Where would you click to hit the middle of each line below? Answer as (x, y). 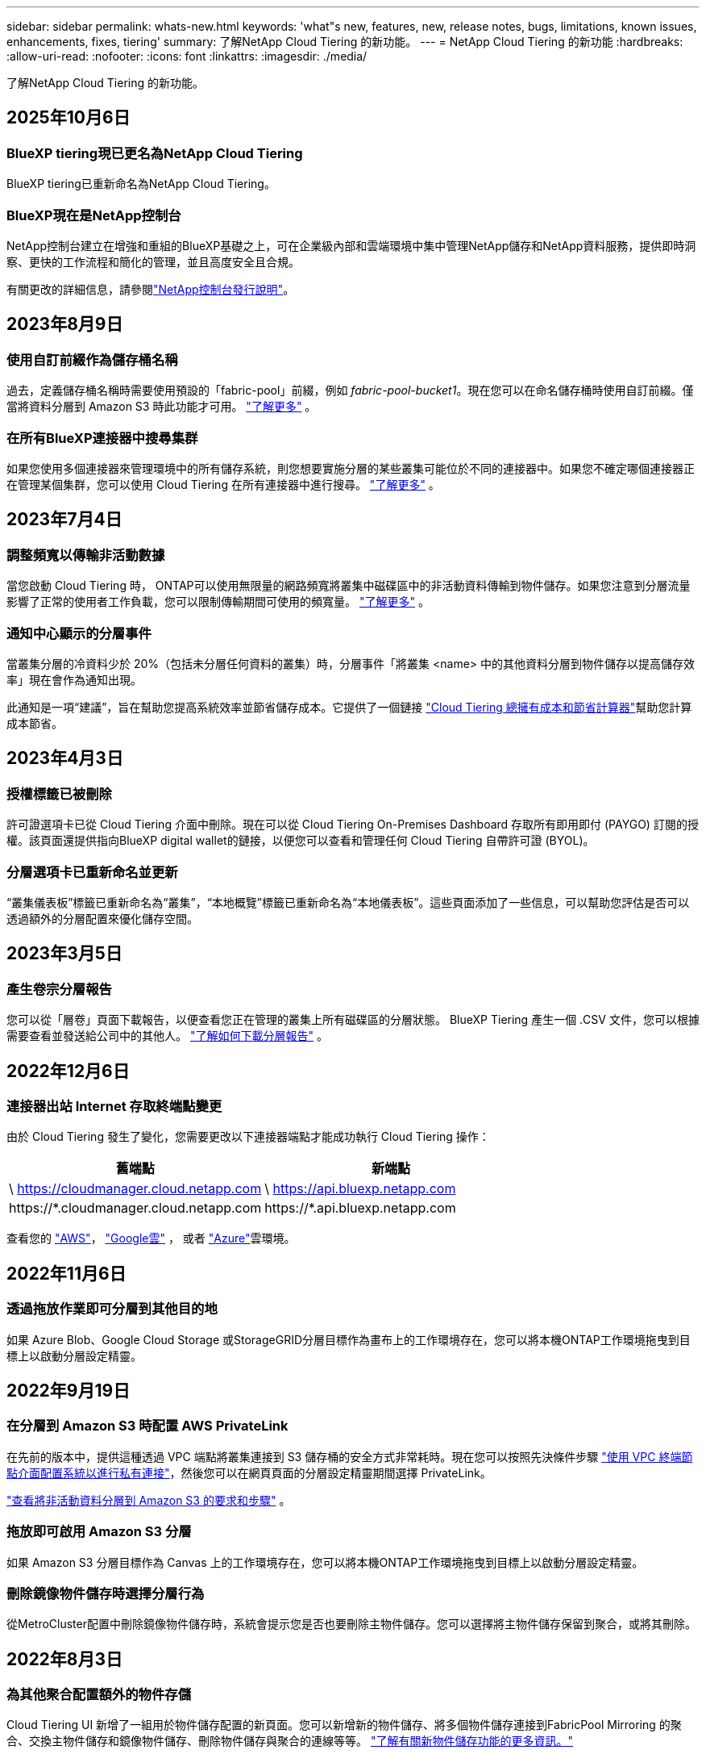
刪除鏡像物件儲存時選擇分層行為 (106, 1593)
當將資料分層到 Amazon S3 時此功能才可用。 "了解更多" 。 (162, 407)
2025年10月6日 (69, 118)
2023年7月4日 (64, 520)
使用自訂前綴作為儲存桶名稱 (92, 359)
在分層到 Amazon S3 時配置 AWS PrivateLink (147, 1426)
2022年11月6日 (66, 1273)
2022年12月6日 (68, 1071)
